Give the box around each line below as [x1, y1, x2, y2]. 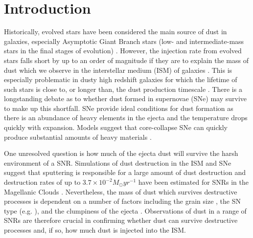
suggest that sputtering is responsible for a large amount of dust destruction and [4, 167, 246, 177]
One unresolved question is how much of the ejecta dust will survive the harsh [4, 148, 238, 158]
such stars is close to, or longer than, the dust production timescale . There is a [4, 84, 242, 94]
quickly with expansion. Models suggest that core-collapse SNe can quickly [4, 122, 228, 132]
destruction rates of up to [4, 177, 81, 187]
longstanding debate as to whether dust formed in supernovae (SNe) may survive [4, 93, 247, 104]
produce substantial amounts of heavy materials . [4, 131, 152, 142]
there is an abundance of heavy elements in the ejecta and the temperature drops [4, 112, 248, 123]
